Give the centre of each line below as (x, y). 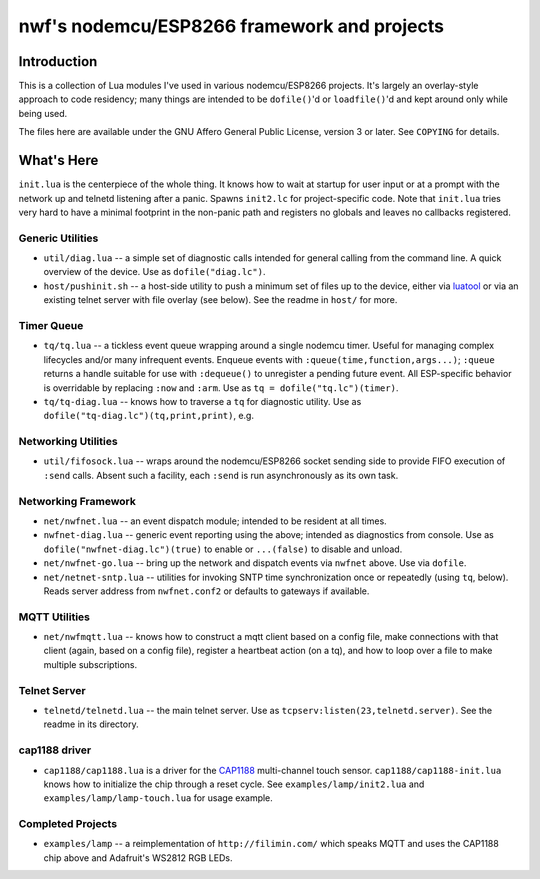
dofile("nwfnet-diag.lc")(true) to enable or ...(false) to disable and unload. (223, 549)
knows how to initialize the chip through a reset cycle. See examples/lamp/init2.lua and (234, 784)
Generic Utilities (58, 238)
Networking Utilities (68, 442)
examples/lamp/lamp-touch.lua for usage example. (158, 798)
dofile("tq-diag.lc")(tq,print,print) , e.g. (149, 416)
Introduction (58, 61)
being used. (43, 113)
